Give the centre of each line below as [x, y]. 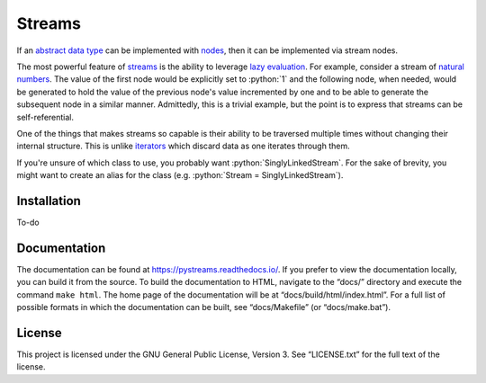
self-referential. [45, 117]
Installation [49, 201]
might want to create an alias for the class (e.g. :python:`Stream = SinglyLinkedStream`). [180, 175]
